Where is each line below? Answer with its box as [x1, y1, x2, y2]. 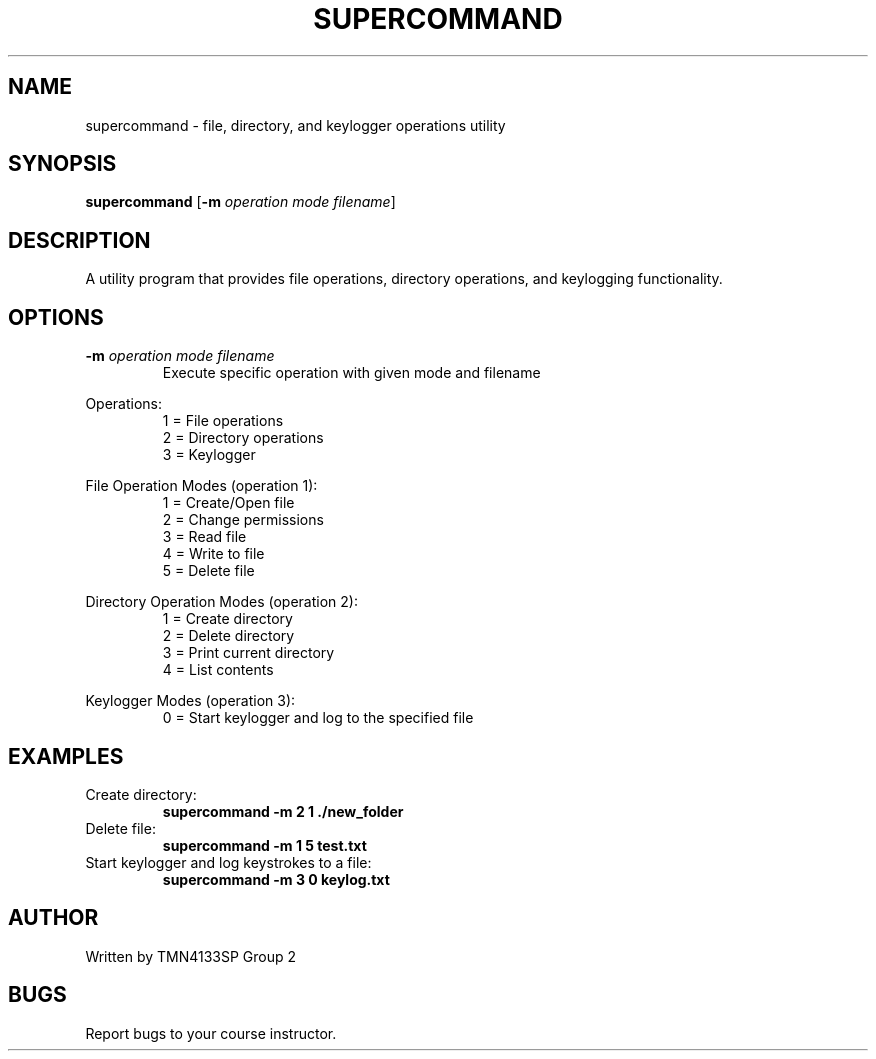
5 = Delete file [162, 562, 255, 580]
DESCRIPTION [8, 227, 151, 253]
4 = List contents [162, 661, 274, 679]
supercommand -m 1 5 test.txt [162, 836, 367, 854]
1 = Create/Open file [162, 494, 295, 512]
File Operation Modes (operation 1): [85, 477, 318, 495]
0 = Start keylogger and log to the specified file [162, 709, 474, 727]
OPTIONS [8, 304, 104, 330]
